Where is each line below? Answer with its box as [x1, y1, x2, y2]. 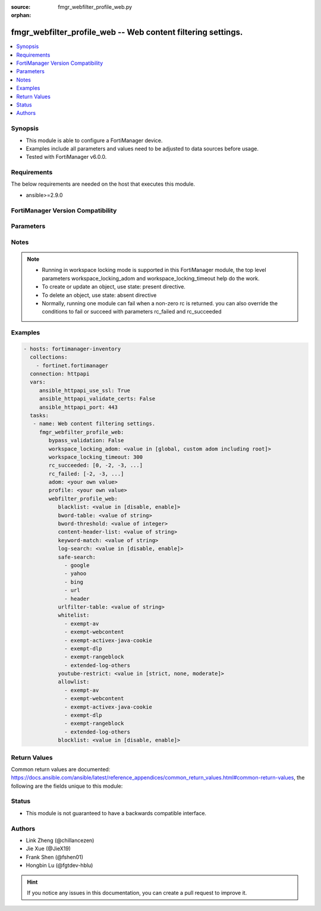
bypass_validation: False [48, 437, 124, 444]
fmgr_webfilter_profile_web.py [58, 4, 133, 10]
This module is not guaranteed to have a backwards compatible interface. [26, 809, 207, 816]
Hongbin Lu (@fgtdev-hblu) [26, 862, 93, 869]
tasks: [30, 412, 49, 419]
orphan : [11, 12, 32, 19]
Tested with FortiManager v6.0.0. [26, 154, 107, 161]
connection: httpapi [30, 371, 90, 377]
